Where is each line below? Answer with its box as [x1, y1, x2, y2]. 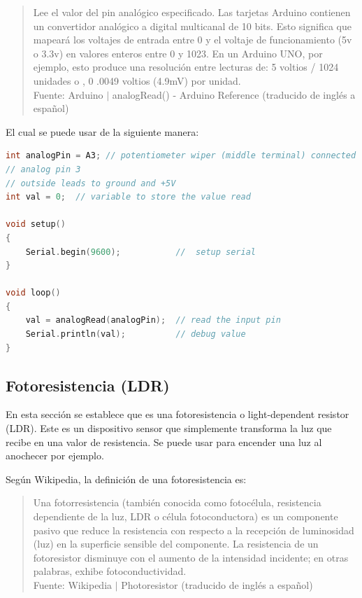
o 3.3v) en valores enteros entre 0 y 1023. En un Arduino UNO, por [33, 46, 323, 60]
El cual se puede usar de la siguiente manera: [6, 124, 199, 139]
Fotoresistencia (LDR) [6, 374, 170, 396]
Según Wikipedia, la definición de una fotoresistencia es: [6, 471, 247, 486]
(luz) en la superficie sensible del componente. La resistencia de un [33, 536, 319, 551]
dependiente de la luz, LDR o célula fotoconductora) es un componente [33, 509, 338, 524]
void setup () [6, 219, 66, 230]
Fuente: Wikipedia [33, 577, 113, 592]
